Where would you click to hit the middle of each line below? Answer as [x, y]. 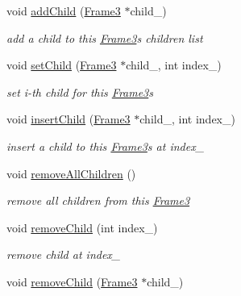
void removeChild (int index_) [82, 227]
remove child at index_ [64, 254]
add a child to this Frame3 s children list [105, 38]
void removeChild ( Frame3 [72, 281]
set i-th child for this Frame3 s [80, 92]
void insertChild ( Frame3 [69, 119]
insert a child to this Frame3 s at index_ [106, 146]
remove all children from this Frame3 [98, 200]
